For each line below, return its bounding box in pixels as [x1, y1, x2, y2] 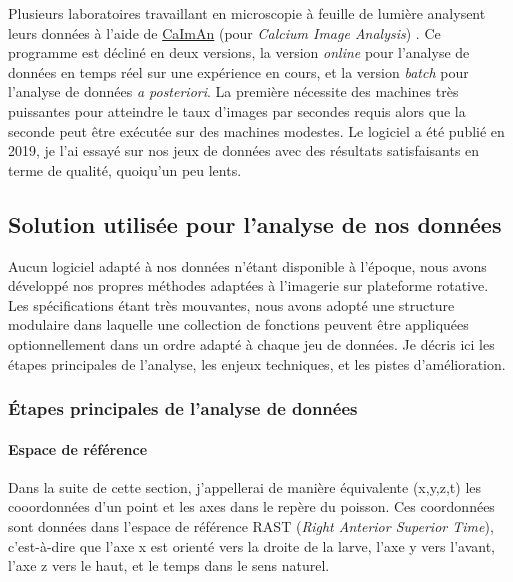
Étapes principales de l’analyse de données [8, 396, 358, 421]
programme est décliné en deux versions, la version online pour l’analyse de [8, 42, 470, 63]
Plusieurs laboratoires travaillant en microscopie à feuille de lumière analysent [8, 3, 486, 23]
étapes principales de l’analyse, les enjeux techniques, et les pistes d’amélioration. [8, 353, 506, 374]
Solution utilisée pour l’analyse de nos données [8, 208, 502, 239]
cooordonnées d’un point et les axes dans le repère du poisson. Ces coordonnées [8, 496, 495, 517]
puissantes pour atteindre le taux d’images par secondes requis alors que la [8, 100, 466, 121]
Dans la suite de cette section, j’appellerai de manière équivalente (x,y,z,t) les [8, 476, 482, 497]
